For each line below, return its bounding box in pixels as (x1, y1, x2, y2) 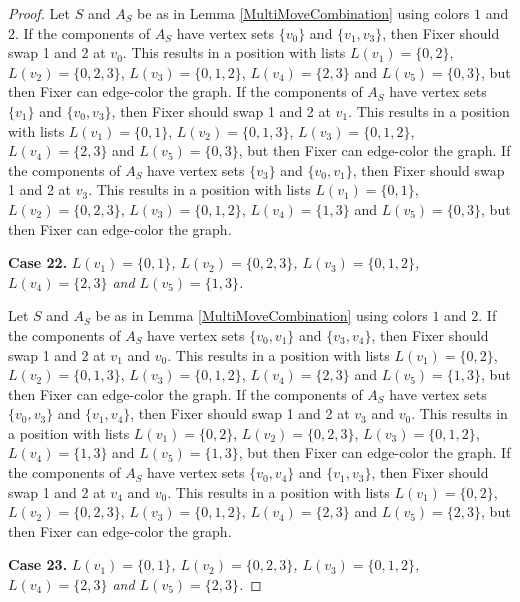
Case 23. (8, 554, 68, 575)
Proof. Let (8, 3, 70, 23)
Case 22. (8, 252, 68, 273)
